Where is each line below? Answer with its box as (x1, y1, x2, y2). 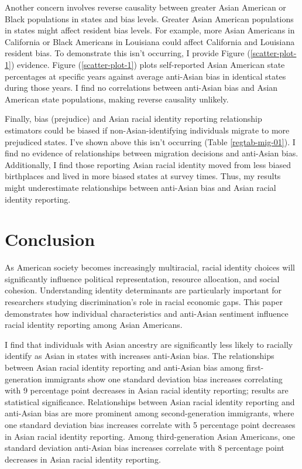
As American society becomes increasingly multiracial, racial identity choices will (5, 261, 295, 273)
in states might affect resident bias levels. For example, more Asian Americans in (5, 24, 295, 36)
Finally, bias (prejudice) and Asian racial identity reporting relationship (5, 112, 262, 125)
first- (246, 361, 264, 373)
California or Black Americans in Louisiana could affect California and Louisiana (5, 35, 295, 47)
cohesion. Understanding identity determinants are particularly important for (5, 284, 282, 296)
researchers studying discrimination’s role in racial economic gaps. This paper (5, 296, 283, 307)
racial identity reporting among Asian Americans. (5, 319, 183, 331)
